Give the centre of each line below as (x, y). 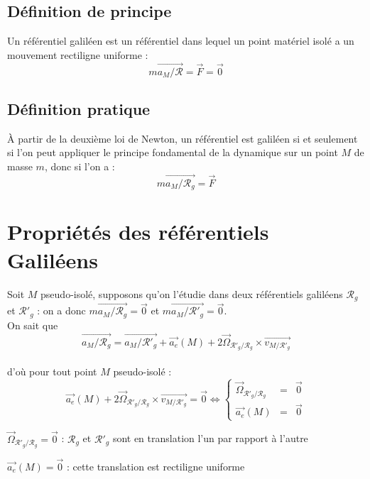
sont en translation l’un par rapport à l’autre (210, 438)
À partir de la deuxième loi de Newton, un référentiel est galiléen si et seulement (183, 138)
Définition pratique (79, 109)
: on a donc (61, 310)
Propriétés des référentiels (138, 232)
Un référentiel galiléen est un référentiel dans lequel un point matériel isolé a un (181, 41)
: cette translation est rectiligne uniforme (156, 466)
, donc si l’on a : (80, 166)
